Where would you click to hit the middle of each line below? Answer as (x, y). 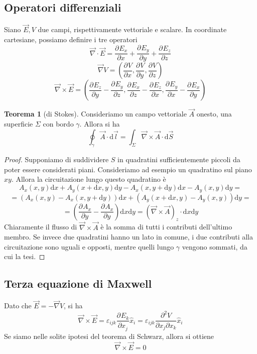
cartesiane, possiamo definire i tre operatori (71, 39)
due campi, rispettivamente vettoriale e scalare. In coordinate (132, 29)
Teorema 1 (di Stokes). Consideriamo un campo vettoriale (95, 114)
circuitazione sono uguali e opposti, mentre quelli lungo (89, 246)
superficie (19, 123)
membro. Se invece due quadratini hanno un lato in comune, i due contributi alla (128, 237)
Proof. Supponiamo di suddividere (56, 159)
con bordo (58, 123)
